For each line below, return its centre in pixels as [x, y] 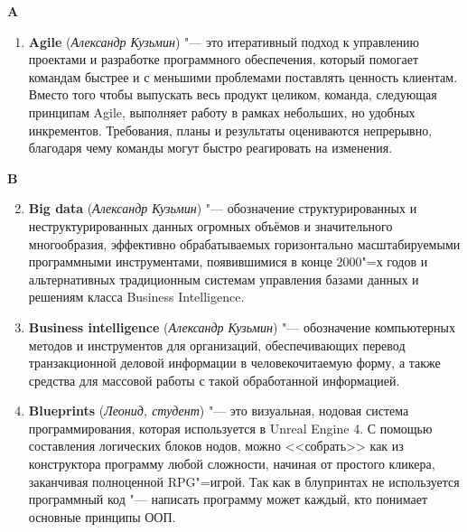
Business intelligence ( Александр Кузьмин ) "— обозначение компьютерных [242, 327]
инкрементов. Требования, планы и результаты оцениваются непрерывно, [230, 130]
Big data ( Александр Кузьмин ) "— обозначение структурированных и [223, 208]
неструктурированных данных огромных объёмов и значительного [210, 225]
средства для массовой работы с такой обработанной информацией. [214, 380]
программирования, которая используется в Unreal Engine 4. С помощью [230, 428]
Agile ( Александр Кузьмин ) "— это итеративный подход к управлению [224, 41]
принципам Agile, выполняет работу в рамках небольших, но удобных [222, 112]
